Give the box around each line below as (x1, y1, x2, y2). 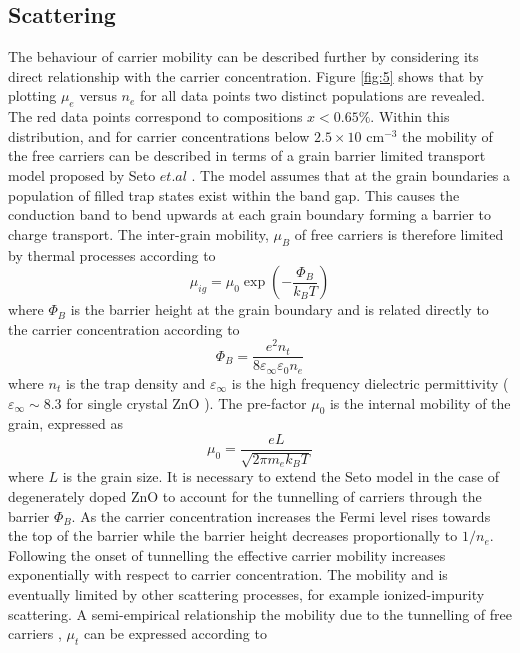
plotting (8, 85, 57, 106)
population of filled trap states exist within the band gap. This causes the (8, 184, 460, 205)
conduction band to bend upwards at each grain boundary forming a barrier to (8, 204, 492, 225)
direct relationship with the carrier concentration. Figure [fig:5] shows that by (8, 65, 484, 86)
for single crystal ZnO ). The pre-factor (66, 392, 307, 413)
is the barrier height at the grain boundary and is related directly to (70, 299, 489, 320)
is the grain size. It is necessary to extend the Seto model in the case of (62, 466, 500, 487)
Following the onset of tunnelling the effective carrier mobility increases (8, 544, 446, 565)
